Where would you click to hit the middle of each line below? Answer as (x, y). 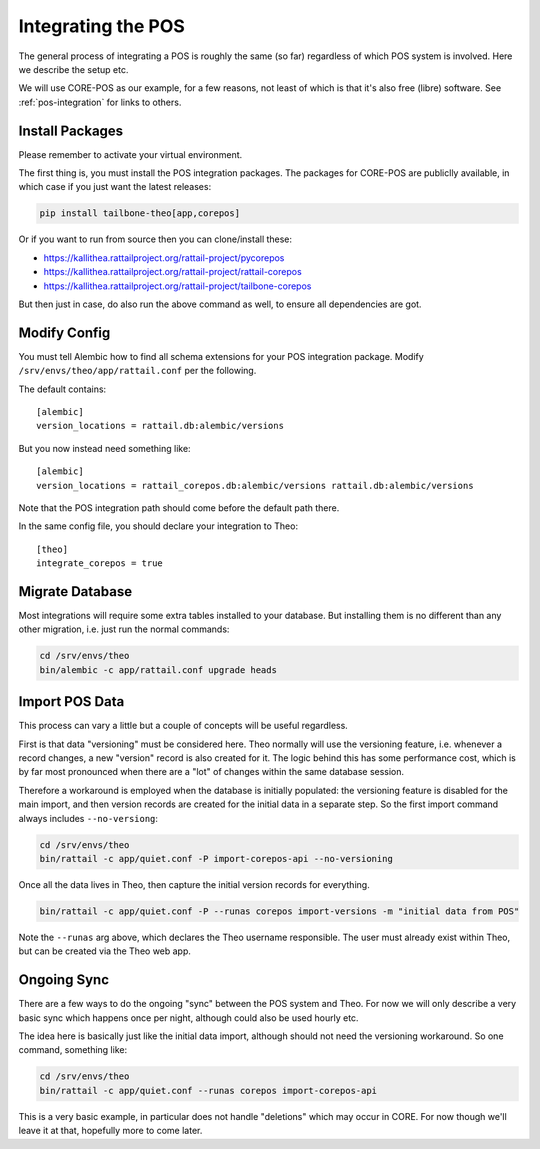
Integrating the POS (101, 26)
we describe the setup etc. (73, 69)
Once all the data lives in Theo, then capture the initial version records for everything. (194, 885)
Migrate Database (75, 591)
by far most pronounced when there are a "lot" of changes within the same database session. (211, 772)
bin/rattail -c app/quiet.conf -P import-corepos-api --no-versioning (216, 859)
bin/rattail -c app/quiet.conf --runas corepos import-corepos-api (208, 1090)
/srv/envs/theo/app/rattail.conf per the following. (137, 371)
